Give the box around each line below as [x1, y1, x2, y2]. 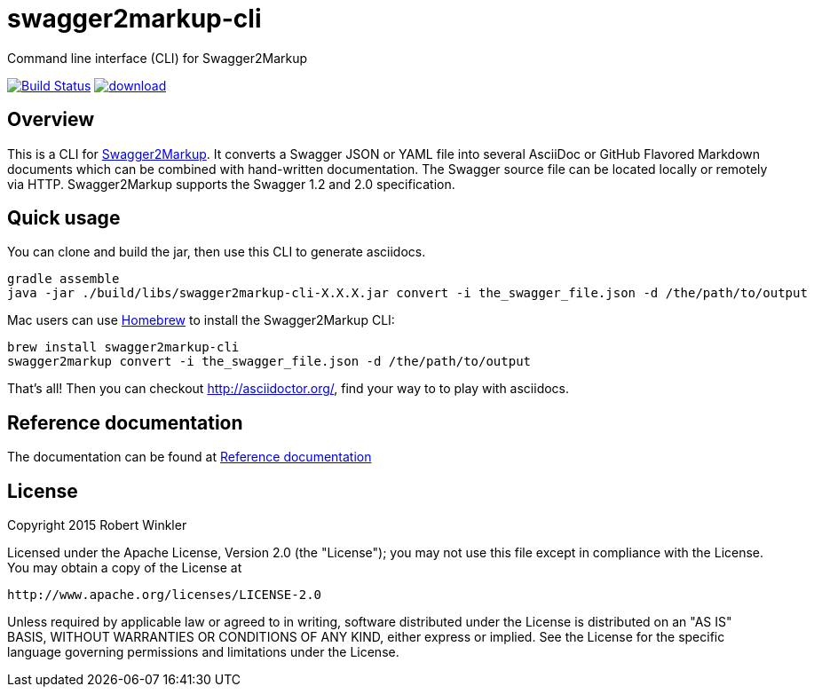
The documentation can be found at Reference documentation [7, 449, 372, 465]
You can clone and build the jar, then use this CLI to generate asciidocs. [7, 244, 426, 260]
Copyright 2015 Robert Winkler [7, 517, 187, 533]
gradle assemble [7, 272, 120, 287]
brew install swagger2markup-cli [7, 340, 240, 355]
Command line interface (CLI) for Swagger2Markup [7, 50, 308, 66]
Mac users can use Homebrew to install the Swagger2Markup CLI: [7, 312, 395, 328]
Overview [7, 108, 95, 131]
